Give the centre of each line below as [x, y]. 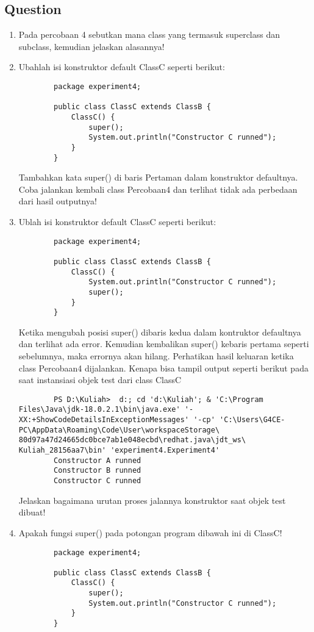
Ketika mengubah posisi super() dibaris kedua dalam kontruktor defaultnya [160, 332]
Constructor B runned [98, 471]
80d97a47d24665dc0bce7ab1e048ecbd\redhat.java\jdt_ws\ [132, 440]
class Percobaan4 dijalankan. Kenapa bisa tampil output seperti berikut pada [163, 368]
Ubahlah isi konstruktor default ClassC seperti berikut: [122, 67]
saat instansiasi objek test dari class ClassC [100, 380]
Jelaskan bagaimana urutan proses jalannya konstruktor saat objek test [152, 500]
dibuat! [32, 512]
